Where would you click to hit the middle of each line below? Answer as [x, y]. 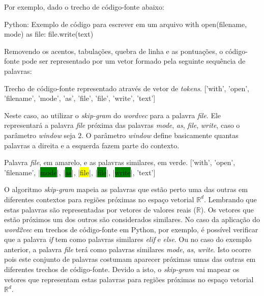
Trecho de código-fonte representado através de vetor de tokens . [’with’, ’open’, [127, 88]
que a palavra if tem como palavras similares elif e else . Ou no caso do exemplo [128, 239]
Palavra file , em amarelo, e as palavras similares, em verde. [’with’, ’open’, [120, 162]
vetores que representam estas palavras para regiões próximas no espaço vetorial [129, 279]
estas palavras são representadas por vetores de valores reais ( [100, 209]
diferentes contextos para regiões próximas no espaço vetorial [99, 199]
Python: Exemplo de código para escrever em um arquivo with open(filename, [126, 24]
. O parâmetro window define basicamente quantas [160, 135]
